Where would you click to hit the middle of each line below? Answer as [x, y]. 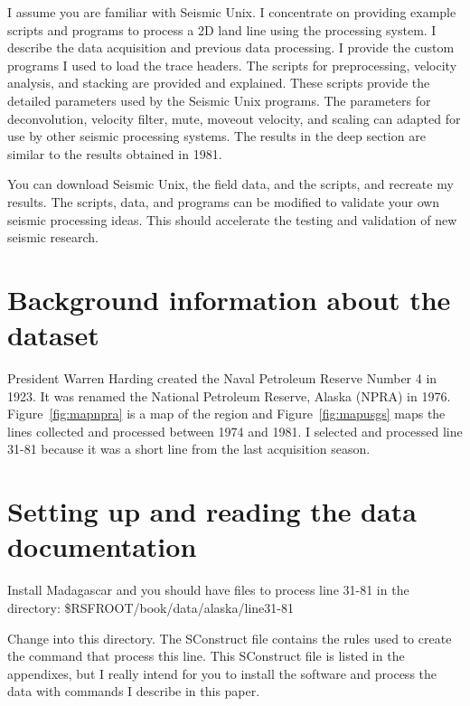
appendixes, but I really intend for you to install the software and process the [222, 673]
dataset [53, 335]
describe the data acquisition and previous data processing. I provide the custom [231, 47]
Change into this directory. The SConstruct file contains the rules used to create [230, 638]
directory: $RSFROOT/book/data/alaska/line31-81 [150, 607]
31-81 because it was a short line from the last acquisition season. [189, 449]
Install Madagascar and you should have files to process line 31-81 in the [208, 590]
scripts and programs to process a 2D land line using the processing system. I [222, 29]
